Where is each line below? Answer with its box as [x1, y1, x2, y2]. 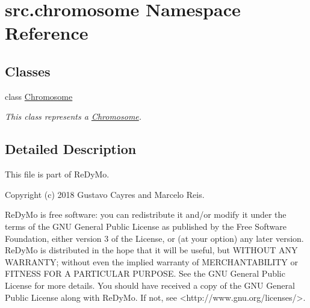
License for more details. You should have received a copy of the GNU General [5, 279, 295, 291]
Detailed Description [5, 140, 137, 158]
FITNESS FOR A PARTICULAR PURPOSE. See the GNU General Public [5, 267, 285, 280]
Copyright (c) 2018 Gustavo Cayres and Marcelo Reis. [5, 188, 205, 200]
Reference [5, 20, 88, 45]
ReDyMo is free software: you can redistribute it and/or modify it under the [5, 208, 287, 221]
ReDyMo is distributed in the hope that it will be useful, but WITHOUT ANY [5, 244, 298, 256]
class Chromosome [5, 90, 73, 102]
